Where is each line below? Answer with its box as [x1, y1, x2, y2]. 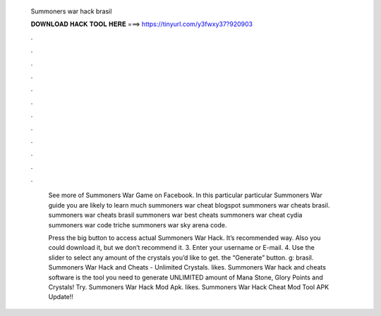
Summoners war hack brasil [30, 7, 112, 15]
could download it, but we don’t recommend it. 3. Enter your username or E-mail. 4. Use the [48, 244, 315, 252]
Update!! [48, 293, 74, 301]
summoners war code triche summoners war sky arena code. [48, 220, 227, 229]
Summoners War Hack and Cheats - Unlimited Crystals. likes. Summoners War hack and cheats [48, 263, 326, 272]
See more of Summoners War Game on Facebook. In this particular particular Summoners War [48, 191, 322, 200]
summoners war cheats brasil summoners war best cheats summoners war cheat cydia [48, 211, 303, 220]
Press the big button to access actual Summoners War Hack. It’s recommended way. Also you [48, 234, 321, 242]
